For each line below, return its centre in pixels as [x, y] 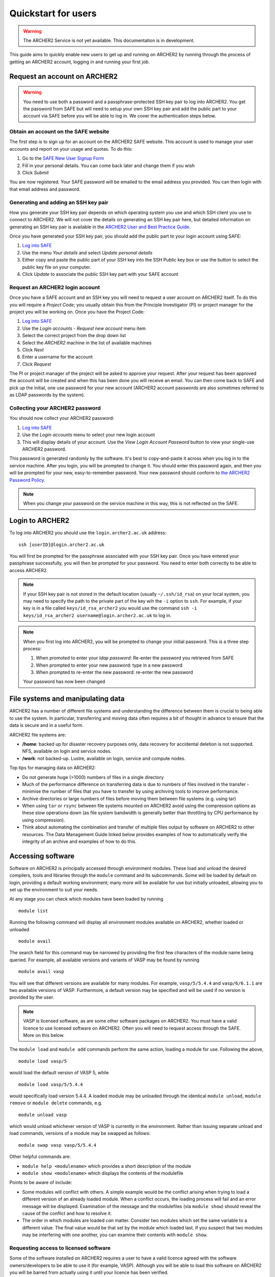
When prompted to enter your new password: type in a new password [109, 665]
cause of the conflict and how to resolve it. [67, 1213]
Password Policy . [27, 480]
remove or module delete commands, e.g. [56, 1103]
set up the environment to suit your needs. [54, 890]
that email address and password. [45, 189]
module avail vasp [42, 972]
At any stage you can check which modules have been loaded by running [86, 899]
